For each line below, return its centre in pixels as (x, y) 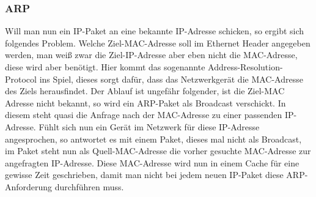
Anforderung (29, 186)
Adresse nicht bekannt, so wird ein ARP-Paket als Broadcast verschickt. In (145, 102)
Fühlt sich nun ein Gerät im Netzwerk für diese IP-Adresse (149, 126)
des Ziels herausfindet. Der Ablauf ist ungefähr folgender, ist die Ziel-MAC (145, 91)
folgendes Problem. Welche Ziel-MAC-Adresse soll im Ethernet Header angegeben (158, 43)
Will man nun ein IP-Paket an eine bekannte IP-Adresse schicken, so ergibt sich (155, 31)
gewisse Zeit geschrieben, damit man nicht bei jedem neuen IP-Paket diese (144, 175)
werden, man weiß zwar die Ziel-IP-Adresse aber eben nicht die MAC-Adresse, (151, 55)
